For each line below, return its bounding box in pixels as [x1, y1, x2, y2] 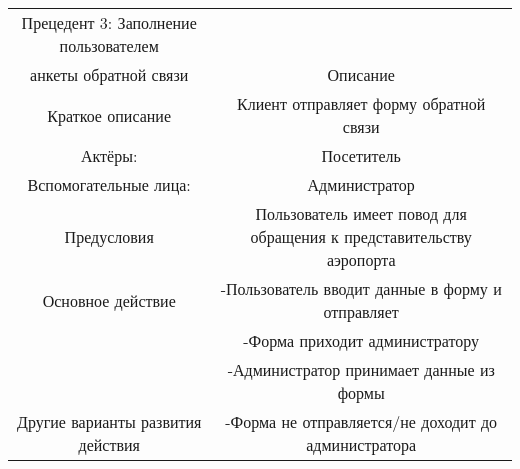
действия [78, 433, 140, 456]
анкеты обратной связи [30, 63, 189, 86]
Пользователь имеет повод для [255, 202, 467, 225]
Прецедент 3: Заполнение [21, 11, 197, 34]
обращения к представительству [250, 225, 472, 248]
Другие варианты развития [16, 410, 202, 433]
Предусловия [64, 225, 154, 248]
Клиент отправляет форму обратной [237, 92, 486, 115]
